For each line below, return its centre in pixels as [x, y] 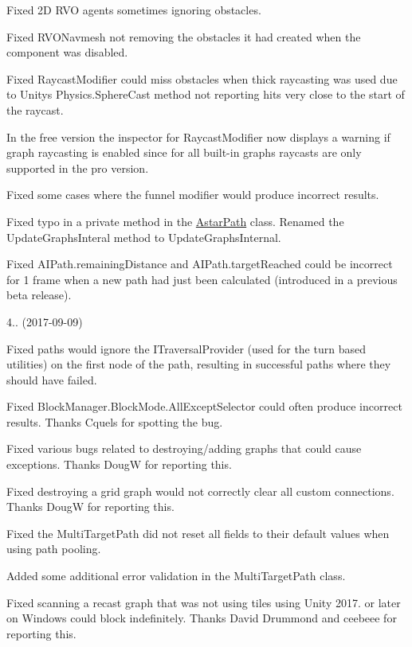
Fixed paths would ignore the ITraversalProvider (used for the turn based [186, 348]
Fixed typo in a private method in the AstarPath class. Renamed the [175, 221]
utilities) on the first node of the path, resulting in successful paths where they [199, 364]
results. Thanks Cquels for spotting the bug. [115, 421]
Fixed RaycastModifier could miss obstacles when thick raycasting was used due [202, 78]
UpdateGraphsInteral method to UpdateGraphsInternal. [144, 237]
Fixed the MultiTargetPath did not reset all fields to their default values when [198, 533]
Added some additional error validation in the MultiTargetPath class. [176, 576]
